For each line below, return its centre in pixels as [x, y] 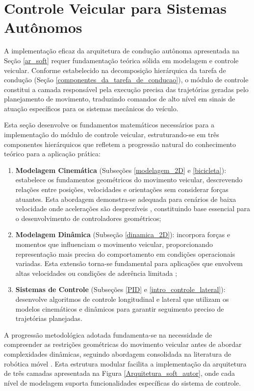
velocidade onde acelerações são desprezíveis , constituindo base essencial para [133, 208]
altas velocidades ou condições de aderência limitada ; [96, 273]
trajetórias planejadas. [49, 318]
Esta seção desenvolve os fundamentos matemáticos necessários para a [109, 125]
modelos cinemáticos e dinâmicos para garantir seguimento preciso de [120, 308]
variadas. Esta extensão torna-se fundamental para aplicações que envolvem [129, 263]
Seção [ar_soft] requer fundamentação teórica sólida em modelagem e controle [121, 60]
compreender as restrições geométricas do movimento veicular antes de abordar [123, 344]
